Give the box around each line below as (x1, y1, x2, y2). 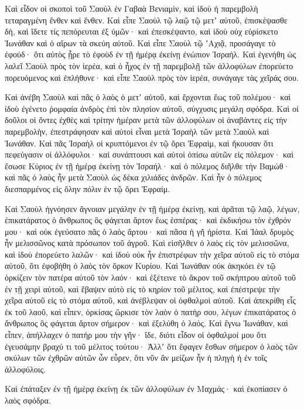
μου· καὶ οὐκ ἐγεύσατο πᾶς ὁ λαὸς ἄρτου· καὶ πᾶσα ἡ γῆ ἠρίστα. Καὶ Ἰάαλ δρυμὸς (5, 225, 294, 237)
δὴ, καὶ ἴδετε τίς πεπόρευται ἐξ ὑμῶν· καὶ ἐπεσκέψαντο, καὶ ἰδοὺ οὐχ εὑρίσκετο (5, 25, 278, 37)
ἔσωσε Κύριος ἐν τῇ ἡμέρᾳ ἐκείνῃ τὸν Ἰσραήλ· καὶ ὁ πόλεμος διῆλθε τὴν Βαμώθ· (5, 159, 290, 172)
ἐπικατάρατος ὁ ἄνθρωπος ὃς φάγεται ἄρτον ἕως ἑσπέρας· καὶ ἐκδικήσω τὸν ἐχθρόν (5, 214, 291, 226)
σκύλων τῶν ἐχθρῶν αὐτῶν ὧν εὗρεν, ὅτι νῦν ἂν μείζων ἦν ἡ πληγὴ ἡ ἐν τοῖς (5, 351, 267, 364)
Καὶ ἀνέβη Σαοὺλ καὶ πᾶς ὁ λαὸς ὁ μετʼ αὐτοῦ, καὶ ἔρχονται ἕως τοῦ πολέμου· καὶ (5, 91, 291, 103)
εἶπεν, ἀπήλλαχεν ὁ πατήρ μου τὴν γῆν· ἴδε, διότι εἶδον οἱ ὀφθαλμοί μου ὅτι (5, 329, 267, 341)
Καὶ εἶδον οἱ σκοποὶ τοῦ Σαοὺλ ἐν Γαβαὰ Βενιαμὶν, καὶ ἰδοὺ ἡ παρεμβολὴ (5, 2, 258, 14)
